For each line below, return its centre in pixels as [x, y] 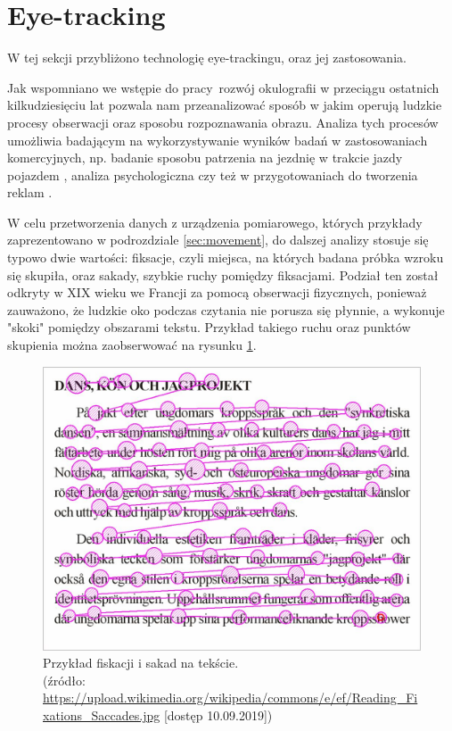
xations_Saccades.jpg [102, 715]
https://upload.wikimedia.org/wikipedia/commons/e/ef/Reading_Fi [230, 698]
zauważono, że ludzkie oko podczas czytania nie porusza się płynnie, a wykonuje [226, 309]
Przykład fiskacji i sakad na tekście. [141, 663]
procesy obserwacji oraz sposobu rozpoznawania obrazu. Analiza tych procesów [223, 122]
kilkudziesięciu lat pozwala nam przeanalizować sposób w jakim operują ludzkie [225, 105]
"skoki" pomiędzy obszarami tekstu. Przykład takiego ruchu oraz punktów [209, 327]
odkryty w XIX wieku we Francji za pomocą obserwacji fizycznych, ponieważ [217, 292]
